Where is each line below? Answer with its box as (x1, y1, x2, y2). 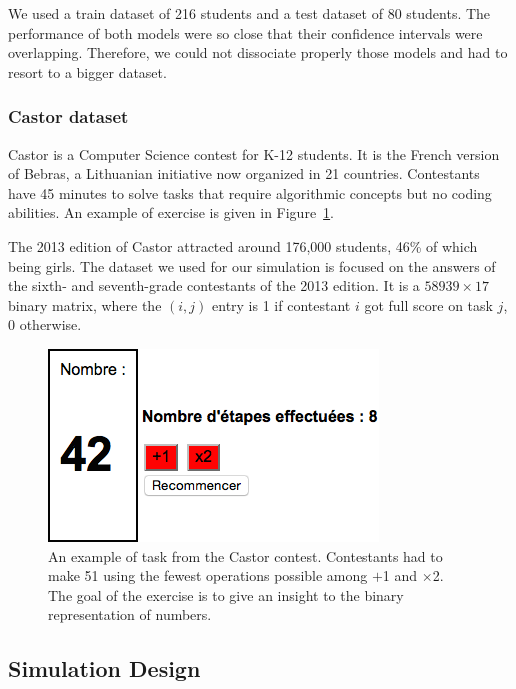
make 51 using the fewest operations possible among (48, 565, 368, 586)
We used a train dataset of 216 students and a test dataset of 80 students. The (8, 3, 491, 23)
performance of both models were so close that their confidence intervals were (8, 22, 483, 43)
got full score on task (364, 294, 493, 315)
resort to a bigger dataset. (8, 61, 167, 82)
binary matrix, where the (8, 294, 162, 315)
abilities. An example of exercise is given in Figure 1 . (8, 202, 335, 223)
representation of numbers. (48, 604, 212, 625)
